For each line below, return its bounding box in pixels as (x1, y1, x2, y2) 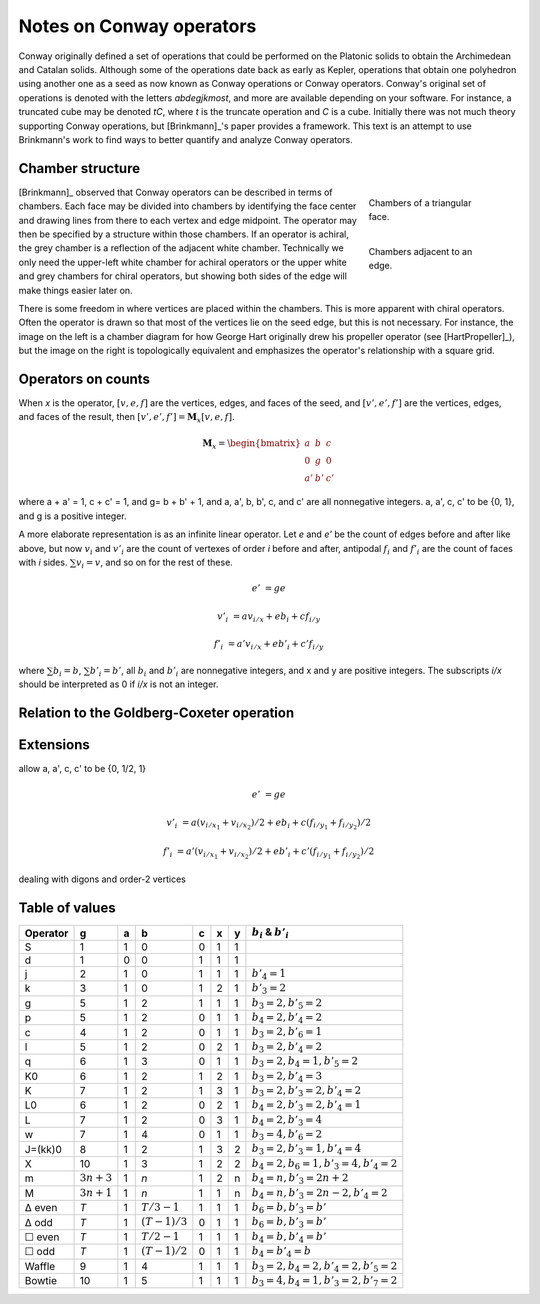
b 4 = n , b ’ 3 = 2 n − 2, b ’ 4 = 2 (251, 1186, 388, 1201)
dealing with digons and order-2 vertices (18, 873, 187, 885)
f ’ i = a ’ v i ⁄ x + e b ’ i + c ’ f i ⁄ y (213, 638, 324, 652)
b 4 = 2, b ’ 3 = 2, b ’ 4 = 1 (251, 1098, 362, 1114)
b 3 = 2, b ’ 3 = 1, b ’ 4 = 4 (251, 1142, 362, 1157)
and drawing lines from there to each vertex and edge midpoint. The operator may (18, 214, 357, 226)
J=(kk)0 (24, 1142, 62, 1156)
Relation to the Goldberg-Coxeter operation (18, 704, 295, 721)
